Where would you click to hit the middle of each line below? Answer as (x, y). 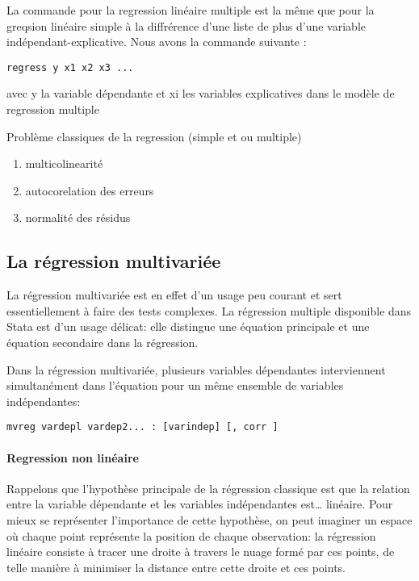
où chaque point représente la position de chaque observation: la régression (191, 535)
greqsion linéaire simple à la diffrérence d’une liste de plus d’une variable (186, 25)
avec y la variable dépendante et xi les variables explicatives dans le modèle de (201, 93)
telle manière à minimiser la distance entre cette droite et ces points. (176, 567)
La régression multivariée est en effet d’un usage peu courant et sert (174, 295)
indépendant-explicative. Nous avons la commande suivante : (157, 42)
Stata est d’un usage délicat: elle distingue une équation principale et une (188, 326)
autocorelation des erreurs (90, 190)
